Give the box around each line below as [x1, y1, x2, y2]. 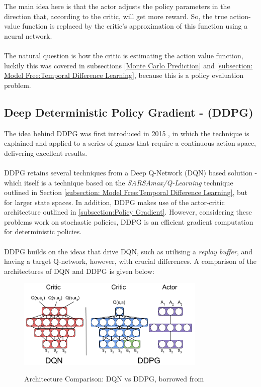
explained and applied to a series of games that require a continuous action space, [4, 138, 256, 148]
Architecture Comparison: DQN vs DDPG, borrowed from [24, 373, 204, 384]
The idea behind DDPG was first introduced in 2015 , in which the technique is [4, 128, 249, 138]
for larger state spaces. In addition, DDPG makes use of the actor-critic [4, 197, 225, 207]
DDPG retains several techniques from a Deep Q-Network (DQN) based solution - [4, 167, 257, 177]
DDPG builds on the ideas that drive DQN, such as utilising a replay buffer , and [4, 246, 253, 256]
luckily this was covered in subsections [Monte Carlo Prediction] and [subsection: [4, 60, 253, 70]
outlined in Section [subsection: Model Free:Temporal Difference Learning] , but [4, 187, 247, 198]
